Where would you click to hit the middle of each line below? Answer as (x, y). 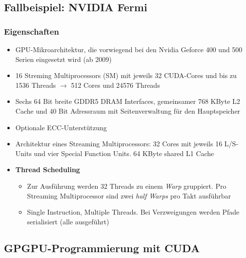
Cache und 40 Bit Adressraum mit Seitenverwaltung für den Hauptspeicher (128, 110)
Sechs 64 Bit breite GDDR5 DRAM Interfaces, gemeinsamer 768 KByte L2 (128, 101)
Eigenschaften (32, 31)
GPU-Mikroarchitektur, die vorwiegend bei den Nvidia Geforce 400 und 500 (129, 49)
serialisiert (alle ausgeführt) (68, 221)
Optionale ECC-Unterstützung (61, 127)
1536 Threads (36, 85)
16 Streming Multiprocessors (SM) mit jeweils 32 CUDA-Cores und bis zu (126, 75)
